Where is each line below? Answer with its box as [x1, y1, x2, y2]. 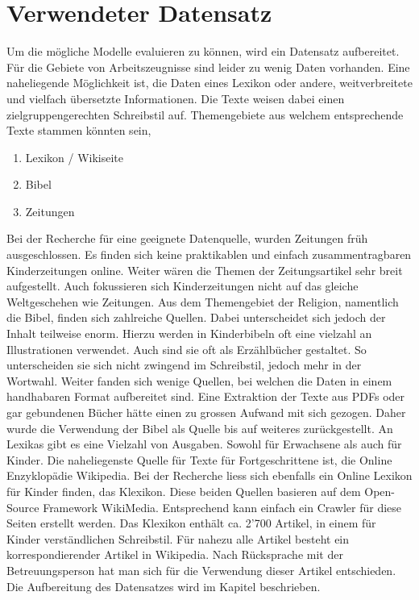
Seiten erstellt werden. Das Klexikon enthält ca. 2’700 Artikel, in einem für [6, 515, 376, 531]
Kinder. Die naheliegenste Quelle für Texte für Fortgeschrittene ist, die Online [6, 451, 392, 468]
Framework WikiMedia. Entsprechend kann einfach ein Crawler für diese [43, 498, 402, 515]
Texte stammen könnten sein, [6, 122, 151, 139]
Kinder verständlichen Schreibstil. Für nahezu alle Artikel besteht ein [6, 530, 350, 547]
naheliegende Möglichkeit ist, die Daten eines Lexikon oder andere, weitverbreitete [6, 74, 413, 91]
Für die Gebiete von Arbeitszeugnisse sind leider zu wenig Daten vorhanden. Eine [6, 58, 410, 75]
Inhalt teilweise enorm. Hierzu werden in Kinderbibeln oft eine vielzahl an [6, 325, 372, 342]
